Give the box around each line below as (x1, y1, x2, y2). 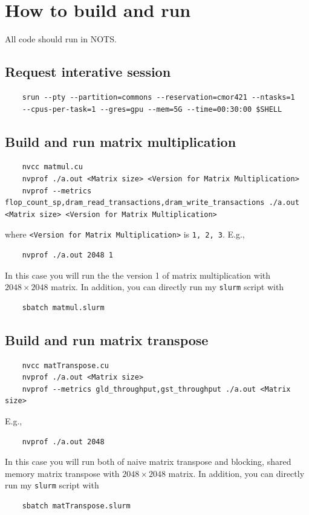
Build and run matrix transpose (5, 330, 209, 349)
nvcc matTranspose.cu (22, 361, 109, 370)
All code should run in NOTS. (5, 33, 117, 45)
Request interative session (5, 62, 171, 81)
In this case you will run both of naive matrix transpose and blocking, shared (5, 455, 291, 468)
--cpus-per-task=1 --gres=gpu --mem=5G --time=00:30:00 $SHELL (22, 105, 282, 114)
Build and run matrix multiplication (5, 132, 236, 151)
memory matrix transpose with (5, 467, 120, 479)
